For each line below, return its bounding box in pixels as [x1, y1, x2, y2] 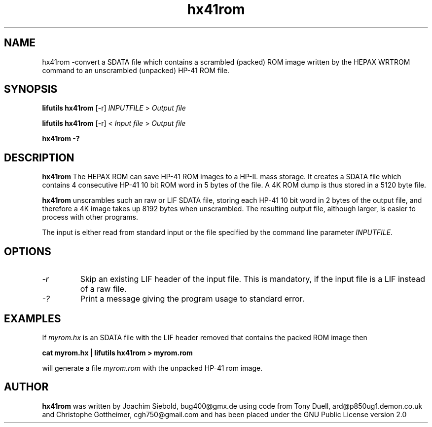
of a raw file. [80, 284, 127, 294]
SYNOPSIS [4, 83, 58, 96]
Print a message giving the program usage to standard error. [80, 294, 305, 304]
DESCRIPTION [4, 151, 74, 164]
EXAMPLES [4, 312, 61, 325]
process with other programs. [42, 213, 138, 222]
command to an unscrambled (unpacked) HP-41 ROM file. [42, 66, 230, 75]
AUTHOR [4, 381, 49, 393]
